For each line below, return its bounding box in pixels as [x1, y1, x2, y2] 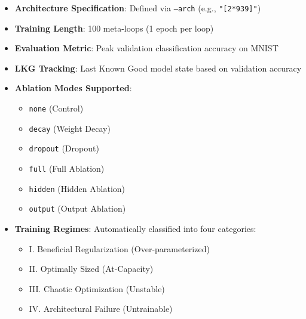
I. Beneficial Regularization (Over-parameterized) [29, 242, 210, 255]
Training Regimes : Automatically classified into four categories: [14, 222, 256, 234]
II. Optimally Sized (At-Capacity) [29, 262, 154, 275]
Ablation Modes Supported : [14, 82, 132, 94]
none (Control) [29, 102, 84, 114]
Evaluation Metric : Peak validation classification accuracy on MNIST [14, 42, 279, 54]
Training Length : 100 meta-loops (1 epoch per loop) [14, 21, 214, 34]
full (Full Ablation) [29, 162, 105, 174]
